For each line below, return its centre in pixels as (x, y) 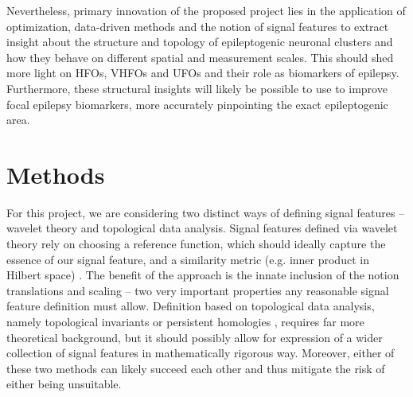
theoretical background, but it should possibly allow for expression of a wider (195, 337)
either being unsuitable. (64, 384)
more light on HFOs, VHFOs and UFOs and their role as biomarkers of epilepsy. (203, 73)
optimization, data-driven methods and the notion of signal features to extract (198, 26)
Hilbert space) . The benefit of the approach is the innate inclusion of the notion (203, 275)
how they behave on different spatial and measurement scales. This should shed (200, 57)
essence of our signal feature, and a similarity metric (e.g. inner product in (188, 259)
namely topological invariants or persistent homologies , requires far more (185, 322)
